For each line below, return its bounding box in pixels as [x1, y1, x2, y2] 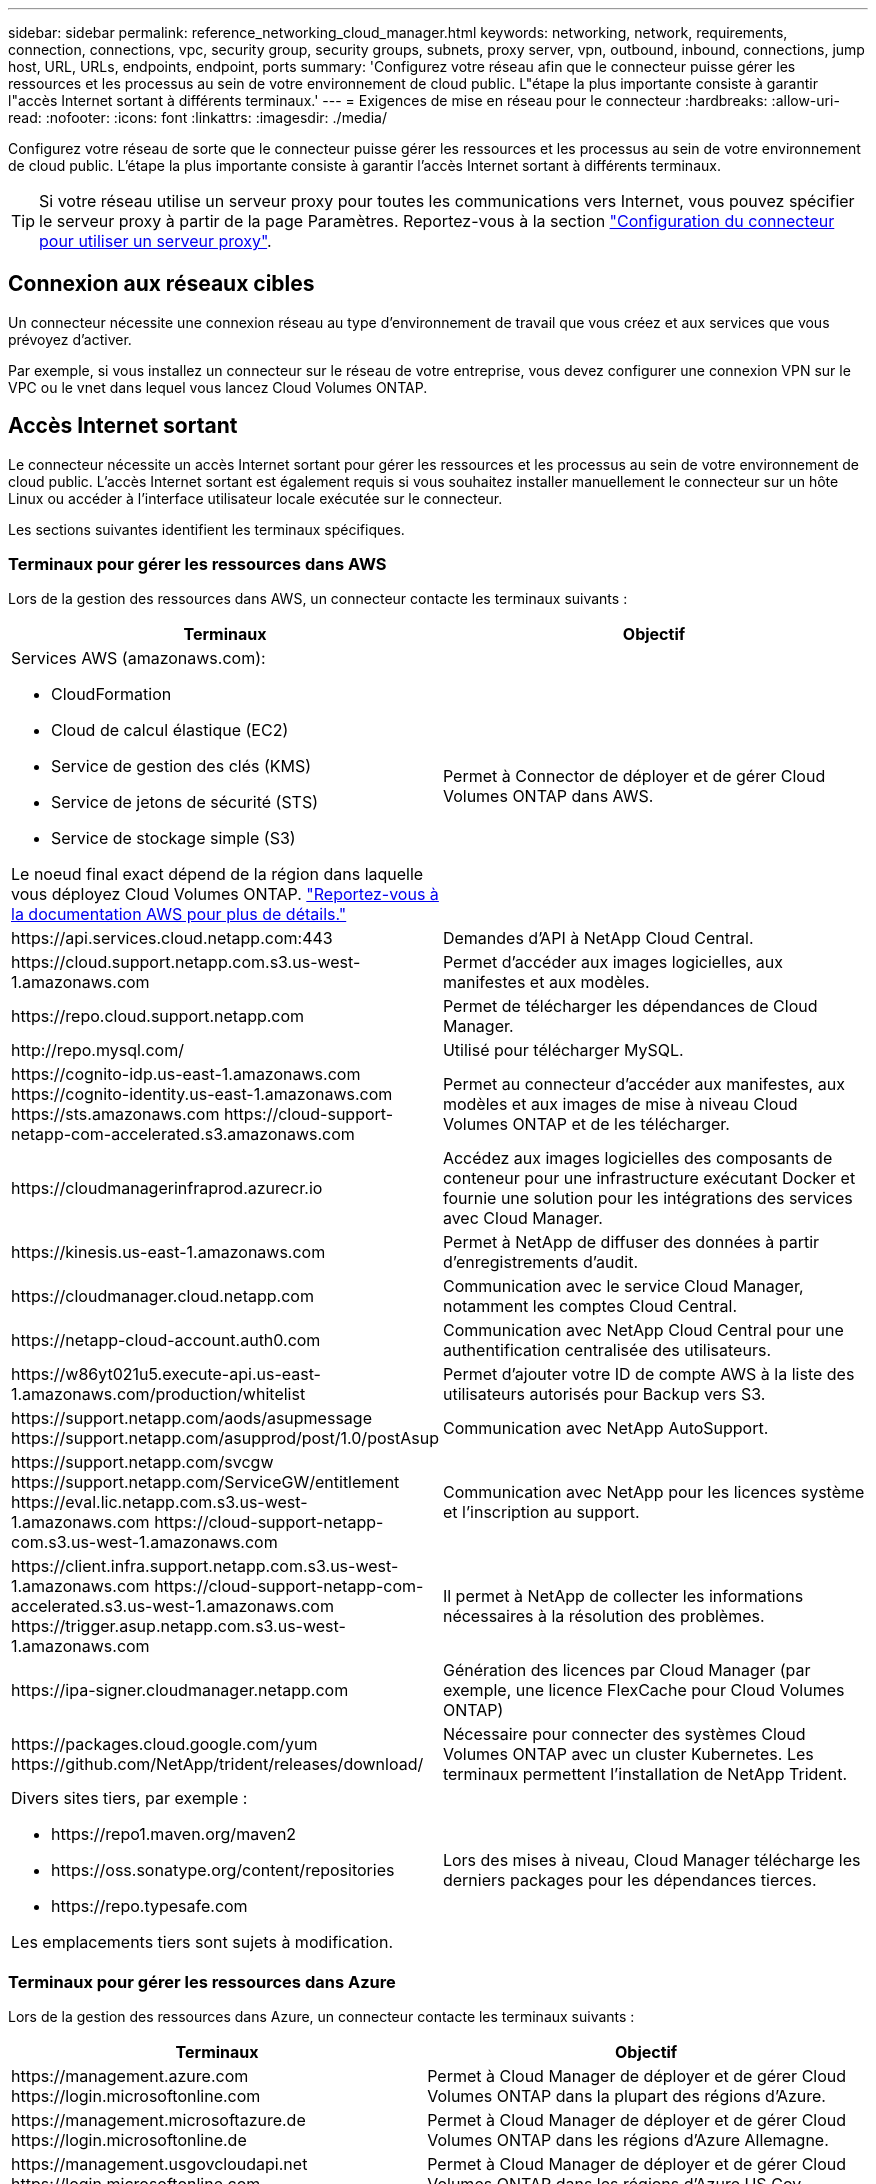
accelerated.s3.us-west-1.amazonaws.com [11, 1596, 334, 1617]
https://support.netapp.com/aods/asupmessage [11, 1408, 372, 1429]
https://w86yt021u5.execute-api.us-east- [11, 1364, 321, 1385]
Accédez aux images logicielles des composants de [442, 1148, 833, 1169]
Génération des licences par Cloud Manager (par [442, 1660, 811, 1681]
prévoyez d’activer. [8, 330, 132, 348]
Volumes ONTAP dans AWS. [442, 786, 654, 807]
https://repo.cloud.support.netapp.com [11, 1006, 305, 1027]
